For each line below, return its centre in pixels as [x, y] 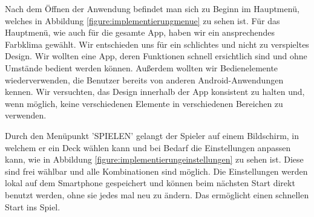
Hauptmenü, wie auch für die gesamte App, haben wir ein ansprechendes [140, 32]
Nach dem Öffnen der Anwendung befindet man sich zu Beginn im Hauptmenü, [152, 8]
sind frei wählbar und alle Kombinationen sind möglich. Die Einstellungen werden [156, 171]
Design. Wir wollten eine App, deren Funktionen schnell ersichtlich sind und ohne [156, 56]
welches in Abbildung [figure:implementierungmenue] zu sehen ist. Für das [142, 20]
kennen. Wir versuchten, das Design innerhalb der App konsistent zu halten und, [155, 92]
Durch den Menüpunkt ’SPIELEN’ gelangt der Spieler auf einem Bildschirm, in [152, 135]
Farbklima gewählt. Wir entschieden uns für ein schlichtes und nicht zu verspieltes [157, 44]
